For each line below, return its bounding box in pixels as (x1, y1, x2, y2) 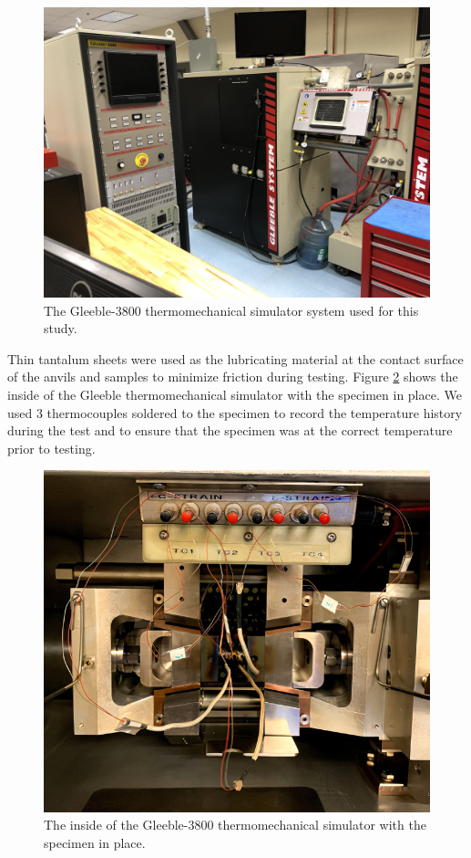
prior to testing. (7, 438, 96, 457)
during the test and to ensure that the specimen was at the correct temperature (7, 421, 453, 440)
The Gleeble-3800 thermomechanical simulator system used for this (44, 300, 419, 319)
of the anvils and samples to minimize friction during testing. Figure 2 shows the (7, 367, 458, 386)
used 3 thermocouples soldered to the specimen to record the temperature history (7, 403, 463, 422)
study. (44, 319, 77, 338)
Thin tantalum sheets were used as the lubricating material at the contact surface (7, 349, 464, 368)
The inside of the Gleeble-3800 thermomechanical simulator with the (44, 815, 426, 834)
